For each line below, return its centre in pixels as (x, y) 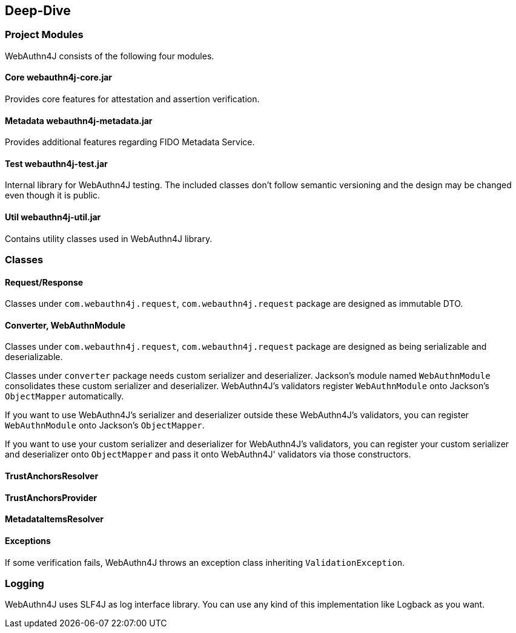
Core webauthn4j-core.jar (59, 77)
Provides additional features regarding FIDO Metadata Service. (130, 142)
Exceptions (28, 540)
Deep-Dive (38, 11)
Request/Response (44, 282)
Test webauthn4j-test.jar (56, 163)
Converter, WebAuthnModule (65, 325)
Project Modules (44, 35)
